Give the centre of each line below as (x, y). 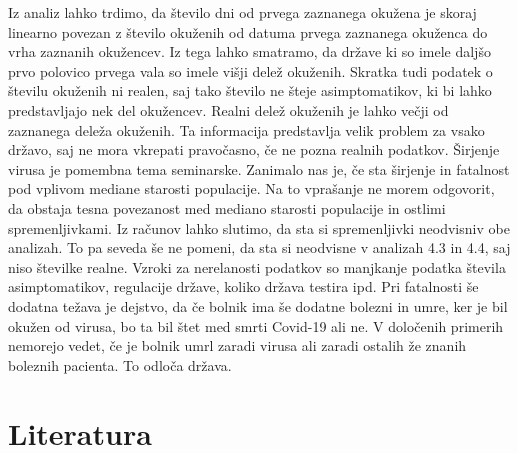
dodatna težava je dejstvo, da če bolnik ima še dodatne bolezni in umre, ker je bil (258, 305)
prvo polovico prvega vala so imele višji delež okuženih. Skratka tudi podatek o (250, 70)
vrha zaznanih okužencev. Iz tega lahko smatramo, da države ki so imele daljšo (249, 51)
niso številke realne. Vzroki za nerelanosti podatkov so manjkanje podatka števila (257, 266)
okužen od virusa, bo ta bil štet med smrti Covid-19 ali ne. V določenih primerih (256, 325)
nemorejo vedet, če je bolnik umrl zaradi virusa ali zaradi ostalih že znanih (237, 345)
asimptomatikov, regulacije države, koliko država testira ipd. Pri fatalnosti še (243, 286)
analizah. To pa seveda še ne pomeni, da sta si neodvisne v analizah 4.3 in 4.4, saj (259, 247)
